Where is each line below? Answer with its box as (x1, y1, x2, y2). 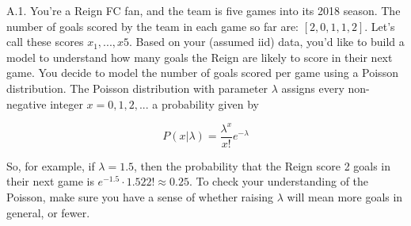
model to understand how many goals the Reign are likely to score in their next (6, 48, 393, 65)
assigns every (281, 79, 344, 96)
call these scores (6, 33, 84, 50)
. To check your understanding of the (188, 173, 369, 190)
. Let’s (364, 17, 395, 34)
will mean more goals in (287, 188, 403, 205)
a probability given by (152, 95, 259, 112)
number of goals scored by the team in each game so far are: (6, 17, 299, 34)
